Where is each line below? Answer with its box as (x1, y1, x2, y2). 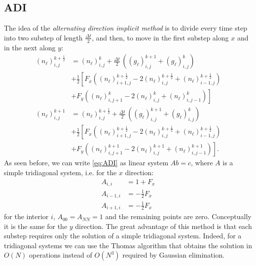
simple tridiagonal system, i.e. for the (4, 167, 117, 177)
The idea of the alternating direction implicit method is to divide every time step (4, 23, 247, 33)
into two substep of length (4, 32, 83, 42)
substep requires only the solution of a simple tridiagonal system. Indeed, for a (4, 230, 242, 241)
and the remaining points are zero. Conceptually (105, 211, 252, 222)
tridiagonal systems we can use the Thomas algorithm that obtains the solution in (4, 240, 253, 250)
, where (191, 157, 213, 168)
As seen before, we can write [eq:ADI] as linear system (4, 157, 169, 168)
